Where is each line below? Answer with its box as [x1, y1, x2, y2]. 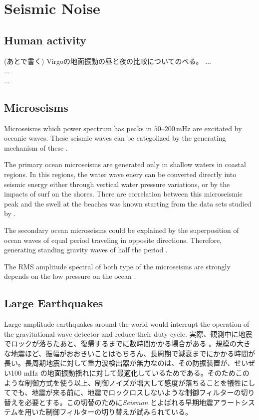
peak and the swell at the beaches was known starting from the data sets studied [4, 198, 252, 209]
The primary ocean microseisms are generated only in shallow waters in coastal [4, 159, 246, 170]
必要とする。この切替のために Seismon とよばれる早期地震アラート [24, 397, 242, 407]
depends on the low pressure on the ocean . [4, 271, 136, 281]
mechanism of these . [4, 142, 68, 153]
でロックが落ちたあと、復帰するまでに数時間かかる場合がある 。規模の [4, 338, 237, 349]
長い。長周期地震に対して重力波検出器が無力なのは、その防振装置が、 [4, 358, 235, 368]
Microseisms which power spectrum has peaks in [4, 123, 152, 133]
